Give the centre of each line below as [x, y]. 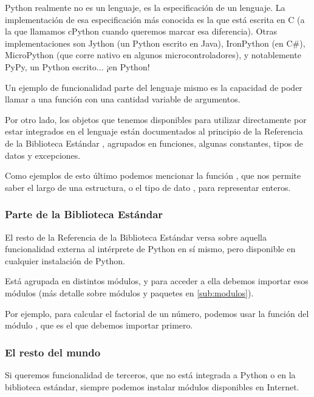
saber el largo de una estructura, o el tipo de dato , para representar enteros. [148, 187]
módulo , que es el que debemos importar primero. [99, 325]
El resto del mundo [53, 352]
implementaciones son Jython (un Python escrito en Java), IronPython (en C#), [155, 43]
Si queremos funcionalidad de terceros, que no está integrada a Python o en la [150, 374]
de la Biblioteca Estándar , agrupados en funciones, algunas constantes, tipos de [154, 143]
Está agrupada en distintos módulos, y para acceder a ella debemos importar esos [157, 281]
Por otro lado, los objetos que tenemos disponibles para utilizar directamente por [156, 119]
